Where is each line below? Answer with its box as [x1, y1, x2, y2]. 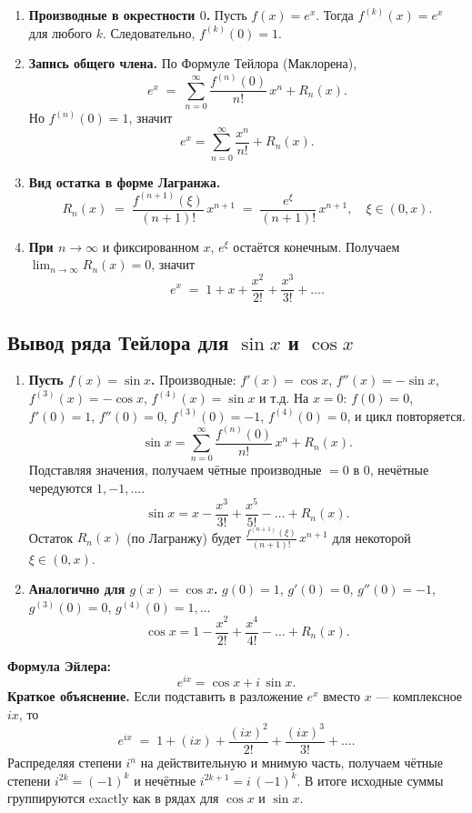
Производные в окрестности [28, 5, 196, 24]
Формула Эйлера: [7, 656, 111, 675]
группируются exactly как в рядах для [7, 788, 219, 808]
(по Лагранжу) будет [126, 527, 241, 547]
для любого [28, 23, 92, 42]
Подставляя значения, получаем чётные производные [28, 460, 322, 479]
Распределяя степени [7, 753, 122, 772]
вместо [323, 687, 361, 706]
